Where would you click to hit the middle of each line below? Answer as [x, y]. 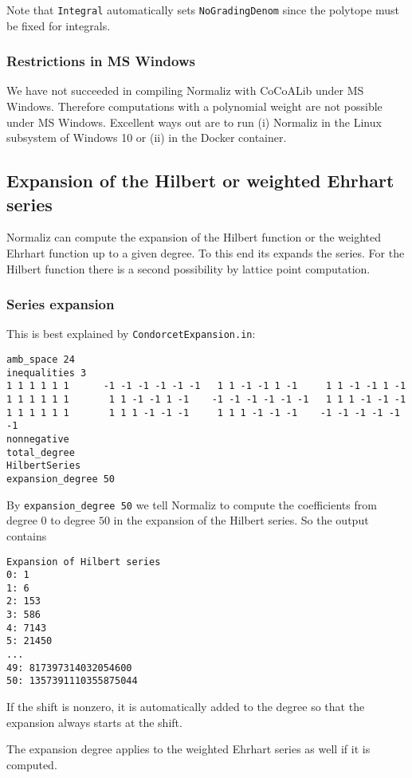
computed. [32, 764]
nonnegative [38, 440]
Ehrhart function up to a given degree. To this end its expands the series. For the [206, 253]
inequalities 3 [47, 373]
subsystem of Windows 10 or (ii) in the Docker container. [147, 138]
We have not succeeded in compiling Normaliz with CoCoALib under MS [185, 90]
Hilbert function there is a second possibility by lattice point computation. [188, 268]
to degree [73, 520]
